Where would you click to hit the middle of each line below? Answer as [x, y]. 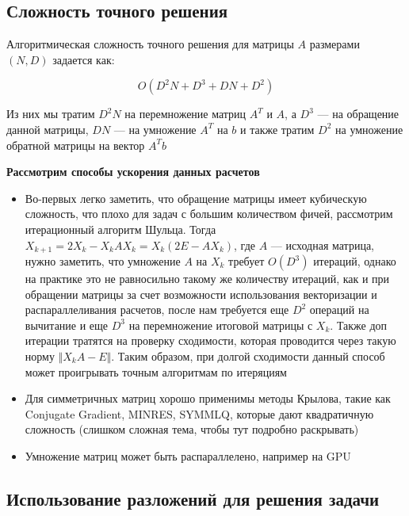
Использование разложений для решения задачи [193, 498]
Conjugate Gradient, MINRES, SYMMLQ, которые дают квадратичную [199, 413]
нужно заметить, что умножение [103, 261]
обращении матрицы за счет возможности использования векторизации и [201, 294]
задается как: [84, 59]
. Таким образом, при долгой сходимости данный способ [248, 355]
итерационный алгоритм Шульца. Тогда [120, 229]
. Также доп [359, 325]
